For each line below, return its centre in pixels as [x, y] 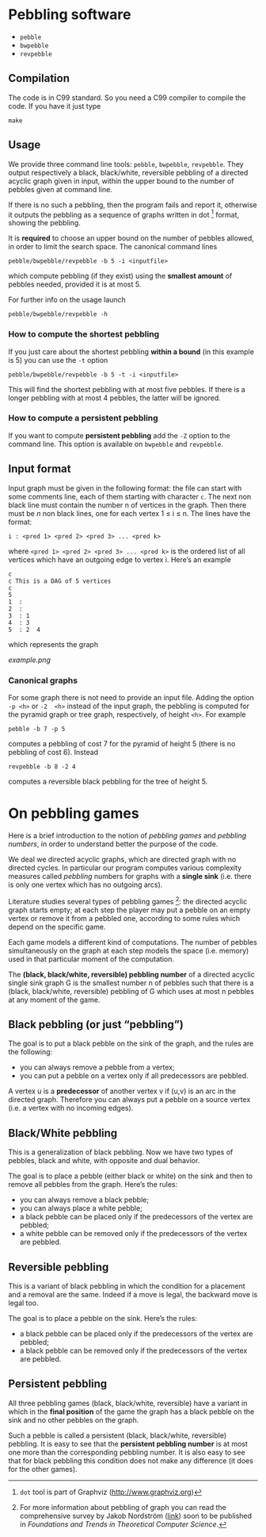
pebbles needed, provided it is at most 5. [75, 284]
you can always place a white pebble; [81, 1208]
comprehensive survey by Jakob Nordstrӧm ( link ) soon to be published [135, 1516]
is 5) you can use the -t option [58, 360]
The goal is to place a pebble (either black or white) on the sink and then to [131, 1176]
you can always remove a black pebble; [84, 1200]
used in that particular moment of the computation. [91, 959]
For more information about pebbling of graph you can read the [123, 1507]
